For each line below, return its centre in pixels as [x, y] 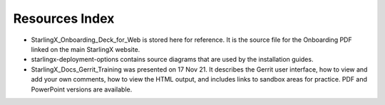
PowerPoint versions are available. [82, 89]
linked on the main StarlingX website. [86, 49]
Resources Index [64, 18]
